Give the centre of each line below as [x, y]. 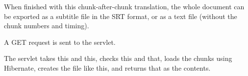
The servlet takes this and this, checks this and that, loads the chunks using [118, 58]
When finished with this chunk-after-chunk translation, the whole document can [124, 6]
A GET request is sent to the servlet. [60, 42]
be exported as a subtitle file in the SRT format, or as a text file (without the [121, 16]
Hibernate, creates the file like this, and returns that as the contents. [107, 67]
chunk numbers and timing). [47, 26]
